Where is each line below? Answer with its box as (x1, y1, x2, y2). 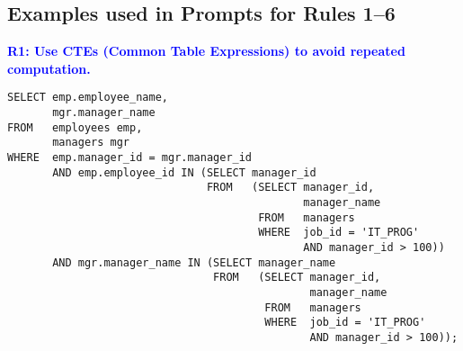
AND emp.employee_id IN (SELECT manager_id (52, 166, 316, 179)
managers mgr (52, 136, 130, 149)
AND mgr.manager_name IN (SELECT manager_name (52, 256, 336, 269)
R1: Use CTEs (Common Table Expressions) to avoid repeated (7, 41, 405, 60)
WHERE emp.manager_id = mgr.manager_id (7, 151, 253, 165)
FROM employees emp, (7, 121, 143, 134)
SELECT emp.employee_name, (7, 91, 168, 104)
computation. (7, 58, 91, 77)
